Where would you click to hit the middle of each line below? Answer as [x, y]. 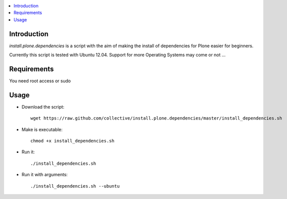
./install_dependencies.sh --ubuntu [75, 186]
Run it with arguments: [45, 175]
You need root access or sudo [40, 81]
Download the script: [43, 107]
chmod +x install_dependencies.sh [72, 141]
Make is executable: [42, 130]
